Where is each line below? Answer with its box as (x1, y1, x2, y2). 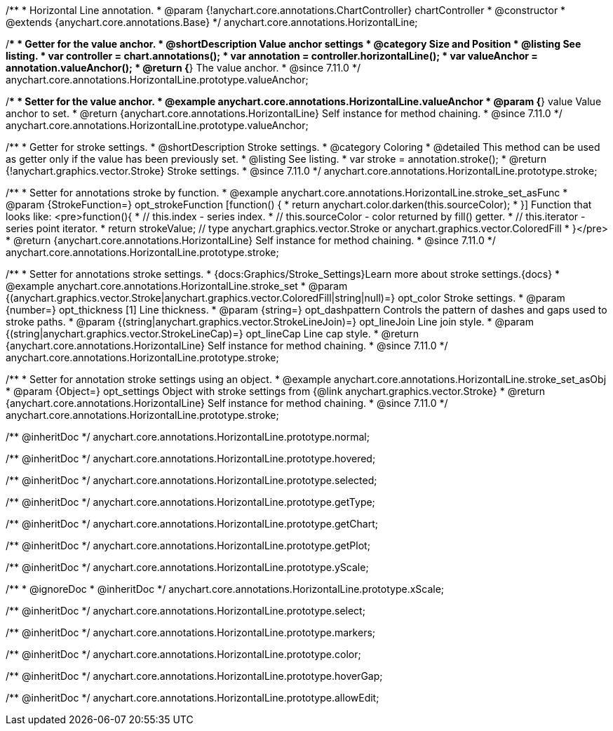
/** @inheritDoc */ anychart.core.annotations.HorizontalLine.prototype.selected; (6, 474, 377, 486)
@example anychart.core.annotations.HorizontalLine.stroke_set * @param (6, 280, 348, 292)
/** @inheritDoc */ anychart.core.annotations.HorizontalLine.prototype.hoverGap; (6, 670, 383, 682)
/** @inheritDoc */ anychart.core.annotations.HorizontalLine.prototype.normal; (6, 431, 370, 443)
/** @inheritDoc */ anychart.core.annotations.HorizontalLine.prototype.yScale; (6, 561, 369, 573)
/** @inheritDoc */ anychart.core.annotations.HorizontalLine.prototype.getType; (6, 496, 375, 508)
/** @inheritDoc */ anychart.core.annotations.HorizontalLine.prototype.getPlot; (6, 539, 370, 551)
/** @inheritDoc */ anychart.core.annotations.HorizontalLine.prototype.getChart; (6, 518, 378, 530)
